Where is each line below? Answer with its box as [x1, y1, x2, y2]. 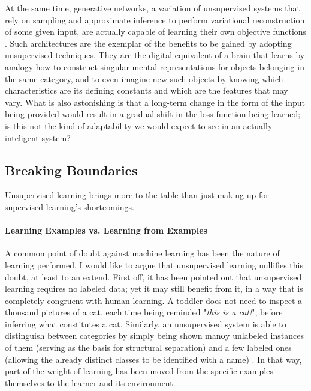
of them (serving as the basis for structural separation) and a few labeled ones [5, 341, 292, 354]
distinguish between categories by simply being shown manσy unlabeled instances [5, 329, 304, 342]
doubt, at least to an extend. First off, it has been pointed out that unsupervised [5, 270, 302, 283]
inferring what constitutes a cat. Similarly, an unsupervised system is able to [5, 317, 286, 330]
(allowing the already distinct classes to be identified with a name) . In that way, [5, 353, 302, 365]
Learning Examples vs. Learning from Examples [5, 224, 207, 237]
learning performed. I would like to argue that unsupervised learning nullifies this [5, 258, 303, 271]
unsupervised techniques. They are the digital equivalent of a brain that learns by [5, 49, 305, 61]
